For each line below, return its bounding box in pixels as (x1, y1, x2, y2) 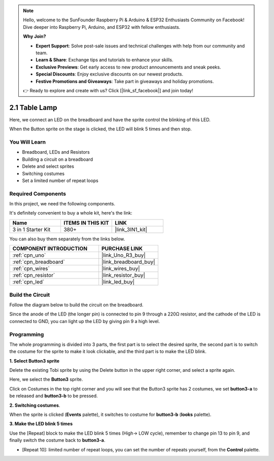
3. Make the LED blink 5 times (9, 421, 73, 427)
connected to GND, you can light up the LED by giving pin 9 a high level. (9, 318, 160, 324)
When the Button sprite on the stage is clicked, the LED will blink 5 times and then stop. (9, 126, 192, 132)
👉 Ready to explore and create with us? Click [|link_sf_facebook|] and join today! (23, 87, 193, 93)
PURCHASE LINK (101, 245, 143, 252)
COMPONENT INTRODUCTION (12, 245, 88, 252)
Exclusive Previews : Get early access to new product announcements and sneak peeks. (36, 64, 221, 70)
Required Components (9, 190, 66, 197)
